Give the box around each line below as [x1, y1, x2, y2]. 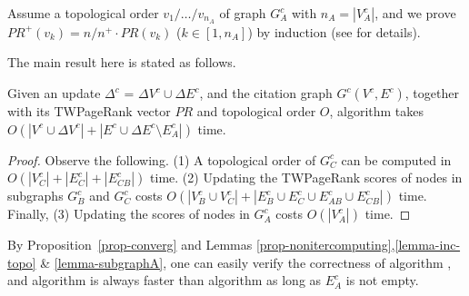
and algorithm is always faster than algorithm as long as [7, 271, 322, 290]
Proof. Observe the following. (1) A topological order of [7, 150, 316, 169]
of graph [219, 4, 266, 22]
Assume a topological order [7, 4, 159, 22]
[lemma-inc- [394, 235, 461, 254]
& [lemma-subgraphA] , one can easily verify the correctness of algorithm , [40, 252, 452, 271]
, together [404, 84, 459, 103]
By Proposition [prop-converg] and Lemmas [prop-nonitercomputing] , [7, 235, 395, 254]
